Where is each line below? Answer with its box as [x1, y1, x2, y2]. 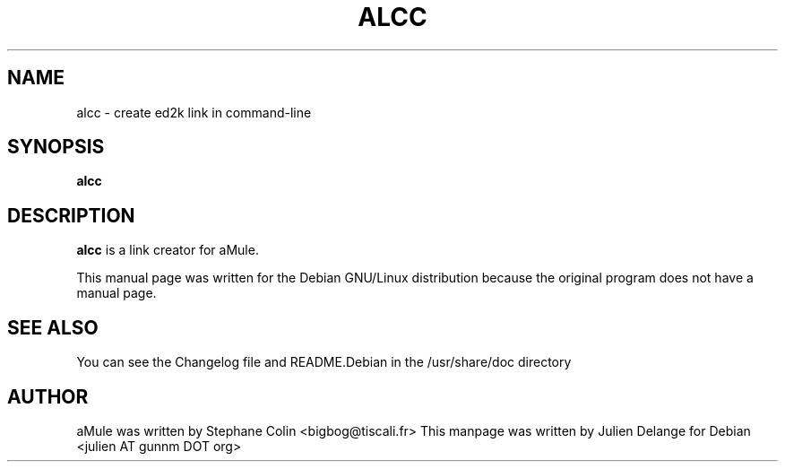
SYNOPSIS [7, 135, 105, 159]
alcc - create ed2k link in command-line [76, 104, 312, 120]
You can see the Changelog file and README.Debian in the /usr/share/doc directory [76, 354, 572, 370]
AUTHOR [7, 385, 89, 408]
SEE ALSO [7, 316, 99, 339]
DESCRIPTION [7, 204, 135, 227]
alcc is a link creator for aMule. [76, 242, 259, 258]
